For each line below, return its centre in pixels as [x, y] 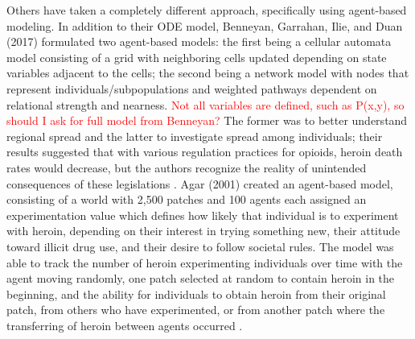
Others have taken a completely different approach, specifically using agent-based [207, 10]
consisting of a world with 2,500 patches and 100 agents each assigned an [187, 199]
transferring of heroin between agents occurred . [125, 325]
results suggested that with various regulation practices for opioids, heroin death [205, 152]
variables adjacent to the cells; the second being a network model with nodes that [208, 73]
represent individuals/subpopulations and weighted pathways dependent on [192, 88]
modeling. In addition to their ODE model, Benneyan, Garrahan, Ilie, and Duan [205, 25]
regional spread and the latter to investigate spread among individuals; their [195, 136]
